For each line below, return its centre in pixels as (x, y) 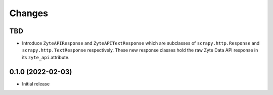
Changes (29, 13)
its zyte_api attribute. (46, 57)
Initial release (36, 84)
